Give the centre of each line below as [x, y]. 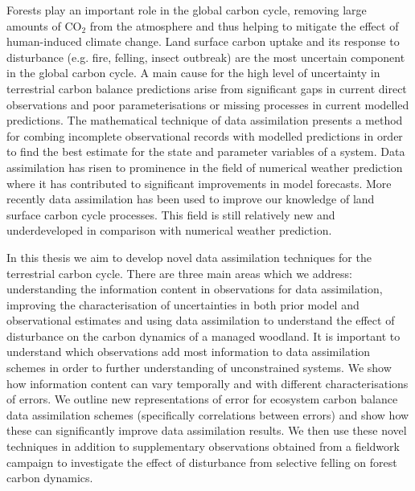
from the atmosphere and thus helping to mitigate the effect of [244, 25]
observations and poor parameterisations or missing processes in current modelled [208, 104]
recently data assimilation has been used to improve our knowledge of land [191, 199]
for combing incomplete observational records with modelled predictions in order [205, 135]
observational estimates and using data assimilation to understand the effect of [201, 320]
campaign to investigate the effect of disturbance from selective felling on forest [202, 462]
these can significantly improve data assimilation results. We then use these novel [207, 430]
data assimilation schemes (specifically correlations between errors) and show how [208, 414]
